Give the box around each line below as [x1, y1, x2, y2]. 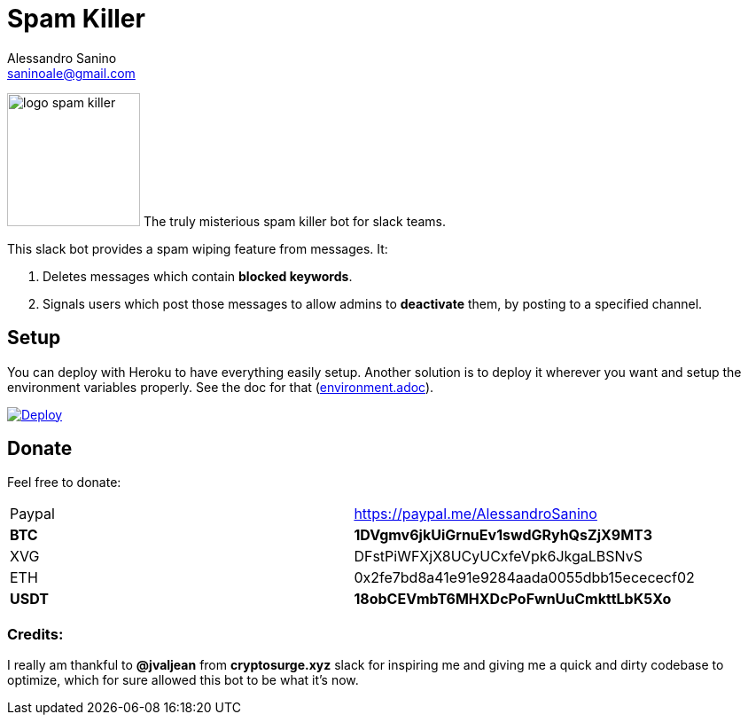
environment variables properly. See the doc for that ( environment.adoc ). [7, 379, 434, 395]
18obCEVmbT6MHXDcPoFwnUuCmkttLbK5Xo [354, 590, 672, 608]
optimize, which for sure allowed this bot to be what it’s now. [7, 672, 359, 688]
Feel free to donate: [7, 475, 121, 490]
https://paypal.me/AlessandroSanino [354, 505, 597, 523]
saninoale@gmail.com [7, 65, 136, 81]
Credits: [7, 624, 64, 643]
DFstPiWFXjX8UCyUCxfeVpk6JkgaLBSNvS [354, 547, 643, 566]
